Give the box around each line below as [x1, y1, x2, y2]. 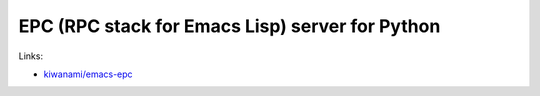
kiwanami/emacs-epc [43, 68, 134, 80]
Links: [18, 50, 44, 62]
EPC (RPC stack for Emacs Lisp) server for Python [18, 15, 441, 37]
